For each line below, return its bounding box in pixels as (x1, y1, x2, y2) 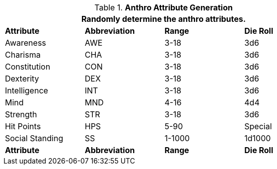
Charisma (5, 50, 41, 60)
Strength (5, 109, 37, 119)
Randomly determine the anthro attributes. (81, 14, 246, 24)
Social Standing (5, 133, 64, 143)
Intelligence (5, 85, 48, 95)
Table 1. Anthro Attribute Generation (94, 2, 233, 12)
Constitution (5, 62, 51, 72)
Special (244, 121, 272, 131)
